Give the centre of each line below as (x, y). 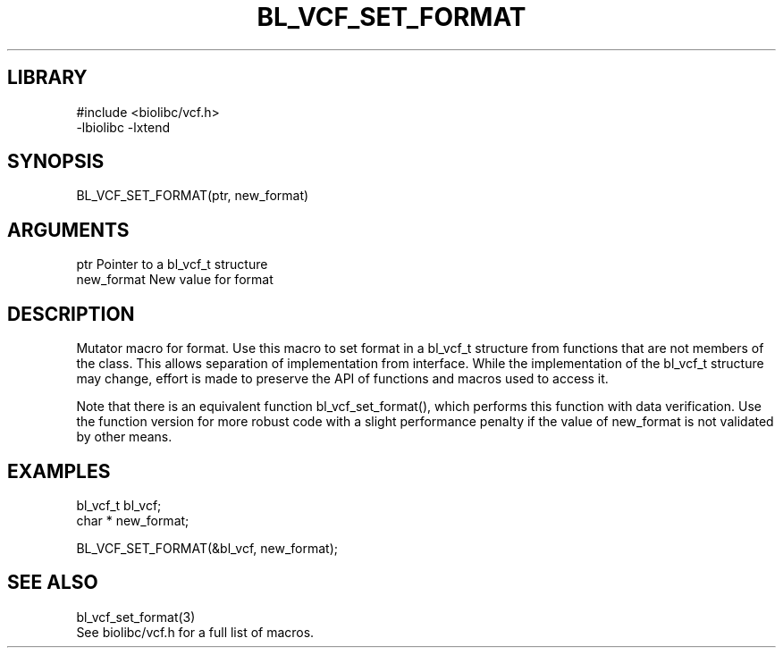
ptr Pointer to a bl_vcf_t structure (172, 265)
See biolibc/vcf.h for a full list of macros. (195, 632)
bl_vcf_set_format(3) (136, 617)
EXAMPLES (59, 471)
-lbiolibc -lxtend (123, 127)
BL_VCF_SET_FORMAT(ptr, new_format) (193, 196)
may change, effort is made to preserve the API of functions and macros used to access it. (342, 379)
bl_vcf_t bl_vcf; (119, 505)
